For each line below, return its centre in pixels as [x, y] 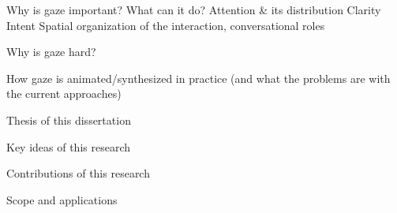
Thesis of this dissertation [69, 120]
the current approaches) [64, 93]
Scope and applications [62, 199]
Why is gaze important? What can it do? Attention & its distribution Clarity [194, 9]
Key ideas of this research [69, 146]
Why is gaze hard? [51, 52]
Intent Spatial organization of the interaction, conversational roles [166, 25]
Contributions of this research [78, 173]
